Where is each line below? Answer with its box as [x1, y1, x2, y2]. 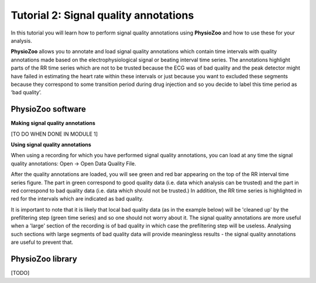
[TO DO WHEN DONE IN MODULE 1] [11, 130, 98, 137]
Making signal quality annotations [11, 120, 96, 127]
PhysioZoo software [11, 104, 86, 114]
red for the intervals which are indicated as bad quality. [11, 195, 144, 202]
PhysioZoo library [11, 254, 77, 264]
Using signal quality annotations [11, 141, 92, 148]
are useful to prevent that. [11, 239, 73, 246]
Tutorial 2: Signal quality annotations [11, 9, 194, 22]
